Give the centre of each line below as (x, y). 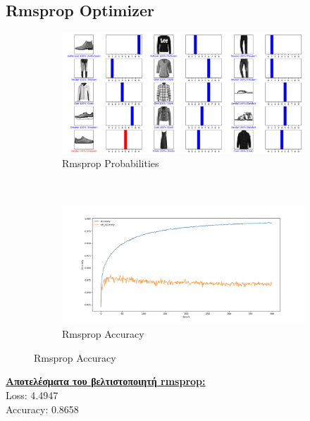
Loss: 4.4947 (32, 395)
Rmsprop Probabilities (111, 163)
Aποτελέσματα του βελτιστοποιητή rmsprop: (106, 381)
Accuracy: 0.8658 (42, 409)
